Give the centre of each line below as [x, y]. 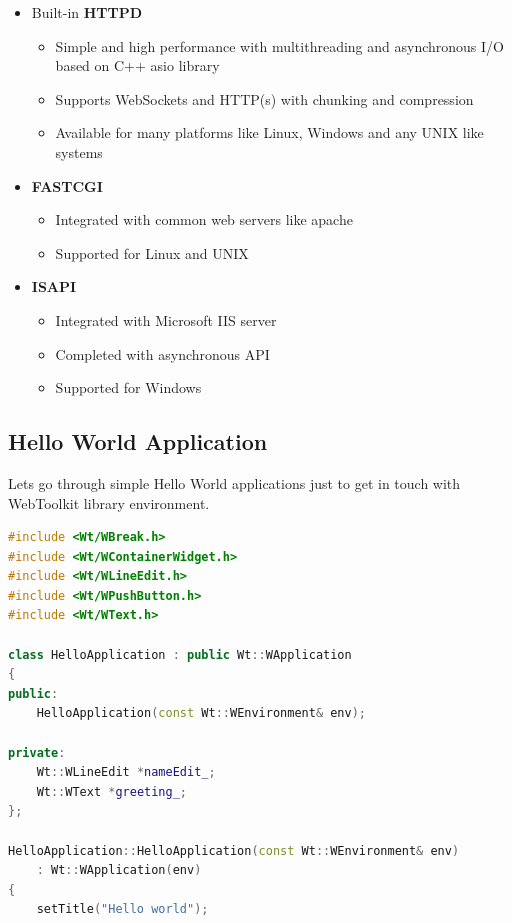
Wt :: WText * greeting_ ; [112, 791]
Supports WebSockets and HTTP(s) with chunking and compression [264, 98]
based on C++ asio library [137, 65]
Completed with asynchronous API [162, 353]
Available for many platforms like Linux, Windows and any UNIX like [269, 132]
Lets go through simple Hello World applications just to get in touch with [234, 482]
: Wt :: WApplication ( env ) [119, 870]
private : [37, 752]
